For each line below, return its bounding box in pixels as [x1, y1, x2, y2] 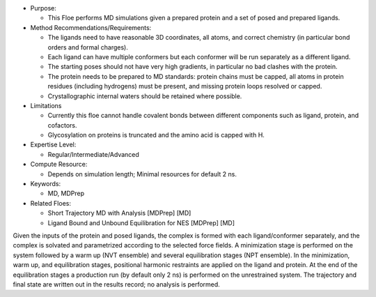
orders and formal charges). [47, 43, 128, 52]
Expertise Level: [30, 140, 77, 149]
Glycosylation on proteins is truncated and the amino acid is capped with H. [47, 131, 265, 139]
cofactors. [47, 121, 77, 129]
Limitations [30, 101, 62, 109]
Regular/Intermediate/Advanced [47, 150, 139, 158]
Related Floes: [30, 199, 71, 207]
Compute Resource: [30, 160, 88, 169]
